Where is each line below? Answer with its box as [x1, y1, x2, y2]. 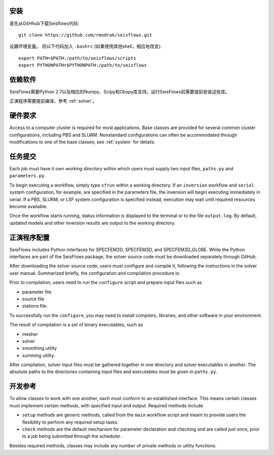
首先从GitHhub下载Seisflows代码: [9, 20, 80, 26]
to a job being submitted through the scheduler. [22, 433, 122, 439]
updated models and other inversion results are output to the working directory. [9, 220, 176, 226]
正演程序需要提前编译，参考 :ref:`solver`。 [9, 98, 97, 104]
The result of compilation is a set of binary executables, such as [9, 322, 143, 328]
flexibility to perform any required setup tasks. [22, 419, 119, 425]
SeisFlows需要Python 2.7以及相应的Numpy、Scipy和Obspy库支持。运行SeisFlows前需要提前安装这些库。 [9, 88, 230, 95]
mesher [22, 331, 38, 337]
